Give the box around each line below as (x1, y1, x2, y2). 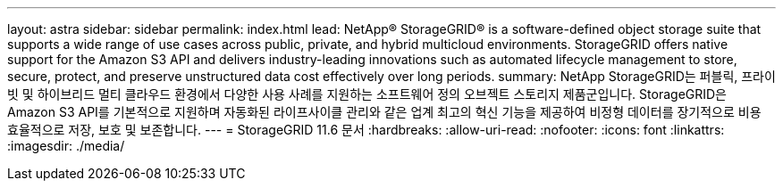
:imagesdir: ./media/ (7, 138, 125, 153)
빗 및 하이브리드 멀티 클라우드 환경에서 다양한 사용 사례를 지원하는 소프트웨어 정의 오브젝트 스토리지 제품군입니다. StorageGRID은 (7, 86, 727, 102)
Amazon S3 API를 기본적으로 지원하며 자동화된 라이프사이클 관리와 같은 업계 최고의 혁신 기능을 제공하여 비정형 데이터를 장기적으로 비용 (7, 104, 762, 119)
